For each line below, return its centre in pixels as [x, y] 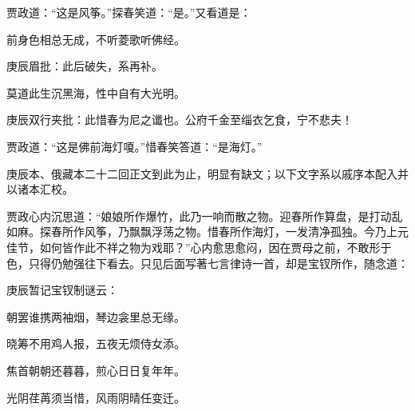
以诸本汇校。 [40, 189]
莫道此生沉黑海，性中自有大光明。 [96, 92]
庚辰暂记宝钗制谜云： [62, 290]
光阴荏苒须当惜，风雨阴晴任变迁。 [96, 397]
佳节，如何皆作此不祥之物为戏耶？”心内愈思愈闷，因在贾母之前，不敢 [188, 247]
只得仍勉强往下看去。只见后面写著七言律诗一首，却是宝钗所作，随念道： [218, 263]
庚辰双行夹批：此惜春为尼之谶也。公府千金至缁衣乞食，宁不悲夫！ [180, 120]
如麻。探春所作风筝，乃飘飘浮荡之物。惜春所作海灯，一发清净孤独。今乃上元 [207, 231]
